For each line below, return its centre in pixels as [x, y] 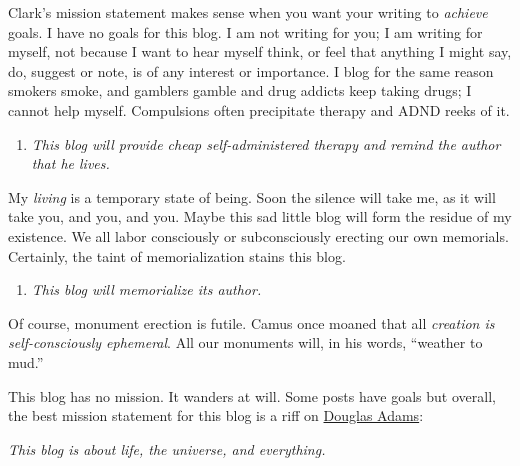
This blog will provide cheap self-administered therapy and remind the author [266, 143]
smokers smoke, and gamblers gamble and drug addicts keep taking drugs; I [240, 90]
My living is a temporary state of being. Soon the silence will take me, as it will [252, 196]
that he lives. [70, 163]
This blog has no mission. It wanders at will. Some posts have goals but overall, [252, 395]
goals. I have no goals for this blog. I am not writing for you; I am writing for [245, 31]
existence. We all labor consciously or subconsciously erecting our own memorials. [258, 235]
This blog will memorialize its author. [146, 289]
